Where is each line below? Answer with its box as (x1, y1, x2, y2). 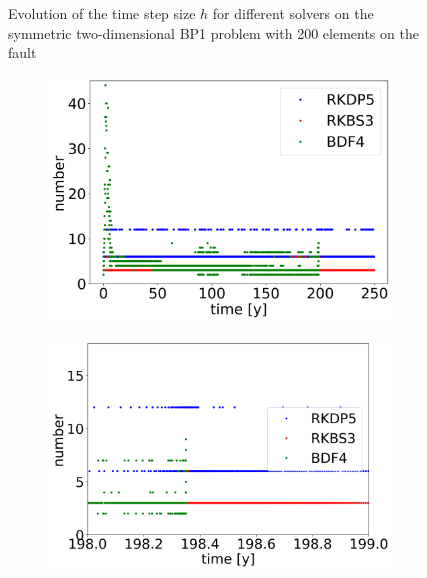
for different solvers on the (212, 3, 374, 23)
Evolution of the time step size (8, 3, 196, 23)
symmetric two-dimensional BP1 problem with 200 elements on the (8, 22, 419, 43)
